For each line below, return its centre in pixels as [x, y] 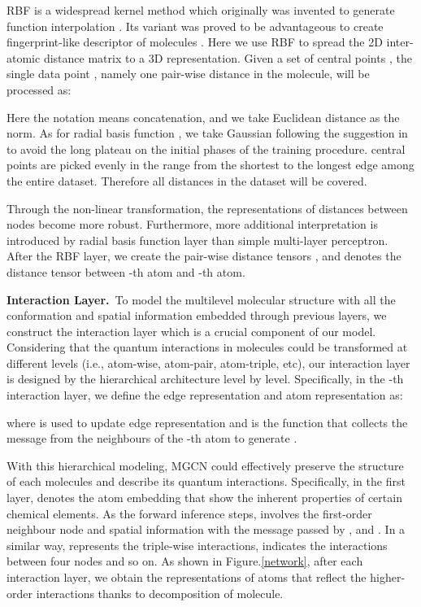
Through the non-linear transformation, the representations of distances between [207, 208]
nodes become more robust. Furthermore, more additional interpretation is [192, 224]
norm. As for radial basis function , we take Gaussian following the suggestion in [207, 133]
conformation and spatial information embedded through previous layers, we [197, 315]
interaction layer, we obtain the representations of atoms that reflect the [187, 577]
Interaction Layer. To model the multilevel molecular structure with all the [201, 299]
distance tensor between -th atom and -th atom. [126, 271]
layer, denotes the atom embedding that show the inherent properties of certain [204, 498]
